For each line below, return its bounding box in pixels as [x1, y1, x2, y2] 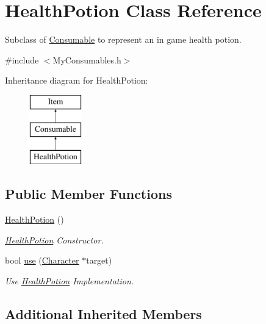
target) [86, 254, 112, 267]
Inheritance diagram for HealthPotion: [5, 74, 148, 87]
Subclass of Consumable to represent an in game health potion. [5, 33, 242, 46]
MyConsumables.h [52, 53, 121, 66]
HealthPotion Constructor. [5, 233, 104, 246]
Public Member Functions [5, 184, 172, 203]
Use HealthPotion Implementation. [5, 274, 134, 287]
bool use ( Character [5, 254, 79, 267]
